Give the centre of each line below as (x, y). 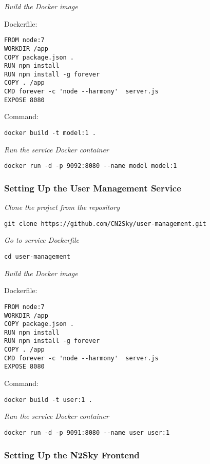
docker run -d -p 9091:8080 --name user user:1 (87, 432)
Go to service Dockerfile (42, 240)
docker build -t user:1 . (48, 400)
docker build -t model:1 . (50, 133)
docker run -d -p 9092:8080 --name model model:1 (91, 166)
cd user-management (37, 257)
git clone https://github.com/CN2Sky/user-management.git (105, 224)
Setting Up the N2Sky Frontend (72, 455)
